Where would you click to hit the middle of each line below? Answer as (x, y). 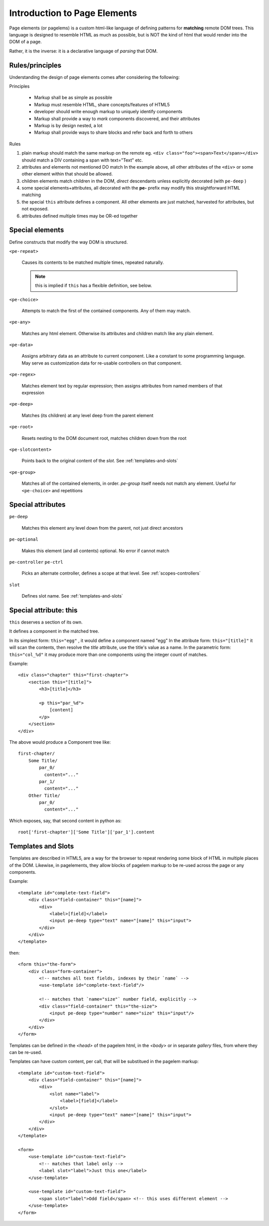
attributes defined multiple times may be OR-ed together (80, 216)
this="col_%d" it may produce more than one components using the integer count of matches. (108, 654)
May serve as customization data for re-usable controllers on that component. (102, 363)
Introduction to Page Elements (73, 13)
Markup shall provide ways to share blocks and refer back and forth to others (113, 133)
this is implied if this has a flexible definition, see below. (93, 286)
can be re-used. (26, 1052)
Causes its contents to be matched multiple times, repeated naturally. (93, 262)
